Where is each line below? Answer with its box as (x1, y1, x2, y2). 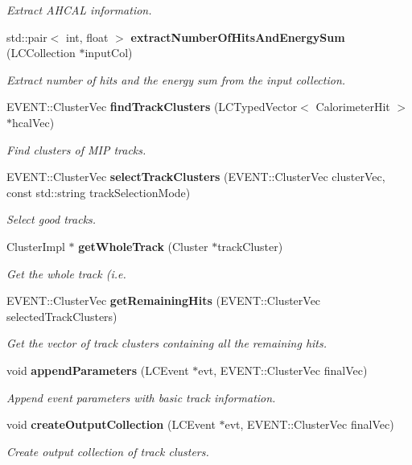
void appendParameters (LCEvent (6, 361, 189, 378)
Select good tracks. (6, 211, 97, 228)
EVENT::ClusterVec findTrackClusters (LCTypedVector (6, 98, 298, 115)
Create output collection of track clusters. (6, 442, 209, 459)
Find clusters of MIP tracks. (6, 141, 146, 158)
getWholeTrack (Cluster (78, 237, 208, 254)
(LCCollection (6, 44, 76, 61)
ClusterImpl (6, 237, 65, 254)
